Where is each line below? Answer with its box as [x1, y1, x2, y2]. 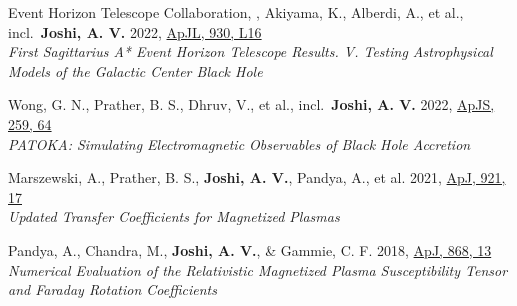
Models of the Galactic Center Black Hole [8, 60, 263, 81]
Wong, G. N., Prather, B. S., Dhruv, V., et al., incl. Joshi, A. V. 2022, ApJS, [8, 94, 495, 115]
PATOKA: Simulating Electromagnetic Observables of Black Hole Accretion [8, 133, 471, 154]
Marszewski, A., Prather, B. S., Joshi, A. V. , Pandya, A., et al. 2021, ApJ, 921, [8, 167, 506, 188]
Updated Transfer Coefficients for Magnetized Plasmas [8, 206, 340, 227]
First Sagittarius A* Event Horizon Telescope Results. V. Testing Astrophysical [8, 41, 493, 62]
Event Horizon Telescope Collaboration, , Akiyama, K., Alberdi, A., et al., [8, 2, 464, 22]
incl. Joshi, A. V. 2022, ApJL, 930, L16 [8, 21, 262, 42]
